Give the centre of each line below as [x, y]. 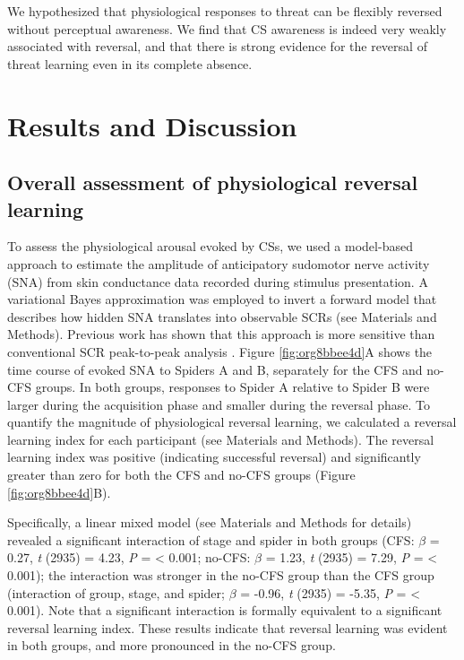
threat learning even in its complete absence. [130, 63]
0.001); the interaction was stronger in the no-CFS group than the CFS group [221, 575]
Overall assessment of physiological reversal [213, 182]
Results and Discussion [152, 125]
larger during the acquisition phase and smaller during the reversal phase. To [219, 404]
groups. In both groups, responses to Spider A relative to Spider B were [232, 387]
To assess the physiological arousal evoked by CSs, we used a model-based [210, 246]
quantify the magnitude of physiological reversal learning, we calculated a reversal [232, 422]
